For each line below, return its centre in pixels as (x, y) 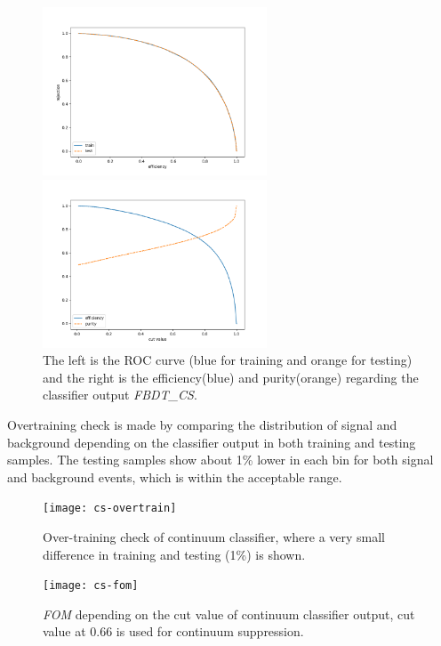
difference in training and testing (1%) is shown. (174, 554)
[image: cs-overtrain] (110, 509)
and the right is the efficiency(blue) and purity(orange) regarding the (231, 377)
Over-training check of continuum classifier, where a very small (214, 536)
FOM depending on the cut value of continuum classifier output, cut (229, 614)
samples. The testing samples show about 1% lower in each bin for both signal (220, 460)
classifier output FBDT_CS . (120, 395)
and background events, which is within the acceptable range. (175, 476)
